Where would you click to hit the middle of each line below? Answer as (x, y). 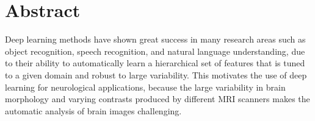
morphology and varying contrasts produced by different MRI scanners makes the (157, 99)
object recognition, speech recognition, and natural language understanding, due (155, 51)
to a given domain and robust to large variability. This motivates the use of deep (156, 74)
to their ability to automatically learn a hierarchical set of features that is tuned (155, 63)
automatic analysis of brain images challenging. (93, 110)
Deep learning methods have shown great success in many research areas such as (155, 39)
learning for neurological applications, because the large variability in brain (145, 87)
